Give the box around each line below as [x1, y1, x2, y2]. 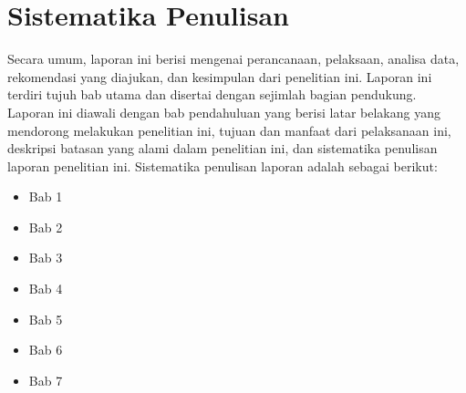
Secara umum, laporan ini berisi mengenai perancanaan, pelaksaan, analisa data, [7, 49, 460, 68]
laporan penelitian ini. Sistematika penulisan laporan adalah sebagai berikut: [7, 156, 438, 175]
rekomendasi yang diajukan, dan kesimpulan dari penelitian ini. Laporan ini [7, 67, 432, 86]
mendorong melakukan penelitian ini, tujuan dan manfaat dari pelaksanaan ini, [7, 120, 451, 140]
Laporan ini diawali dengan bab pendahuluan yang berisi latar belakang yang [7, 102, 440, 121]
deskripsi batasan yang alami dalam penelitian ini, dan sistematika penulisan [7, 139, 438, 158]
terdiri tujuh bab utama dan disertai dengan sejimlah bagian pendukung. [7, 85, 417, 104]
